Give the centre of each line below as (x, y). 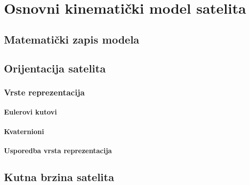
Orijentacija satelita (55, 68)
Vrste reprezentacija (45, 92)
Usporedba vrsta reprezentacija (58, 150)
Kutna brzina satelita (59, 176)
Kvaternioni (24, 131)
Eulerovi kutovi (31, 112)
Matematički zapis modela (72, 39)
